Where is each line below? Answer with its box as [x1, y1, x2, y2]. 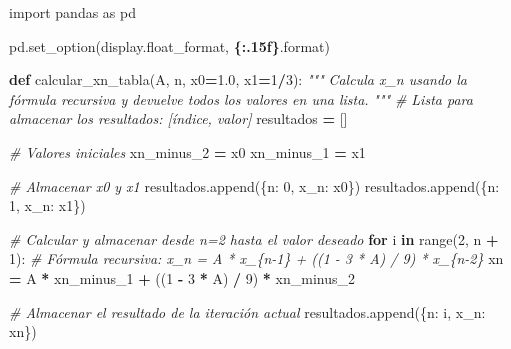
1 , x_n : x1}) [9, 195, 86, 216]
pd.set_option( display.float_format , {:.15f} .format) [9, 35, 330, 56]
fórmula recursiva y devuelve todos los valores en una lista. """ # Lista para [9, 88, 473, 109]
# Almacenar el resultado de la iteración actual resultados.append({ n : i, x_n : [9, 301, 486, 322]
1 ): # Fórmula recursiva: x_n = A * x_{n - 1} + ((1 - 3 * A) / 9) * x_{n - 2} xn [9, 248, 504, 269]
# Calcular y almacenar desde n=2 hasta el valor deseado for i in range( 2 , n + [9, 228, 499, 249]
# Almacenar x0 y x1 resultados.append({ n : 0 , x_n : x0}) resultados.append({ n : [9, 175, 500, 196]
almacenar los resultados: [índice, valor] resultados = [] [9, 108, 348, 129]
